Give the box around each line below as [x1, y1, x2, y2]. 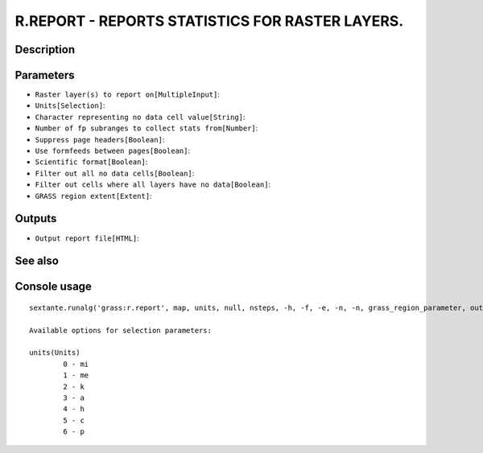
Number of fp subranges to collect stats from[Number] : [35, 123, 258, 133]
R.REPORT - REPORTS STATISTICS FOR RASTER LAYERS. [14, 12, 404, 30]
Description [14, 43, 76, 56]
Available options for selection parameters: [29, 326, 213, 335]
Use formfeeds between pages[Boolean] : [35, 146, 191, 156]
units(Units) [29, 348, 80, 357]
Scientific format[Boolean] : [35, 157, 148, 167]
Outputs [14, 212, 57, 225]
